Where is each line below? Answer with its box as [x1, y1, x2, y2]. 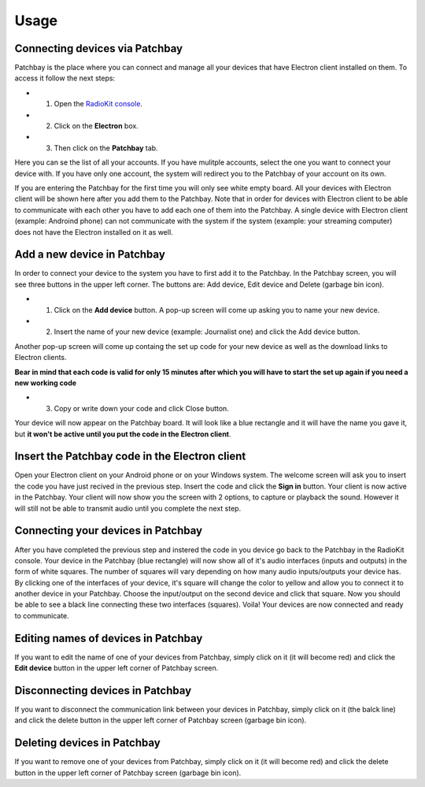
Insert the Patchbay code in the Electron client [14, 450, 246, 463]
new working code [14, 378, 77, 388]
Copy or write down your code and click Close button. [54, 403, 230, 413]
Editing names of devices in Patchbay [14, 631, 203, 645]
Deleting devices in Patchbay [14, 737, 161, 750]
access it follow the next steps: [14, 73, 116, 83]
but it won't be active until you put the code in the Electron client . [14, 429, 231, 439]
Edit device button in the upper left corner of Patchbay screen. [14, 663, 219, 673]
